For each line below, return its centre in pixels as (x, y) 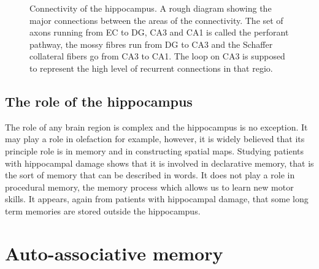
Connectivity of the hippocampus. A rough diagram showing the (151, 8)
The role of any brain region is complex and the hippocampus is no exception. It (156, 127)
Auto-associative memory (114, 253)
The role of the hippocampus (99, 101)
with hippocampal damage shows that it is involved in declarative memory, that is (159, 163)
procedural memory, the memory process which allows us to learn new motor (149, 187)
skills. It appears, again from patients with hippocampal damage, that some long (157, 199)
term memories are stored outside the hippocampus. (103, 210)
